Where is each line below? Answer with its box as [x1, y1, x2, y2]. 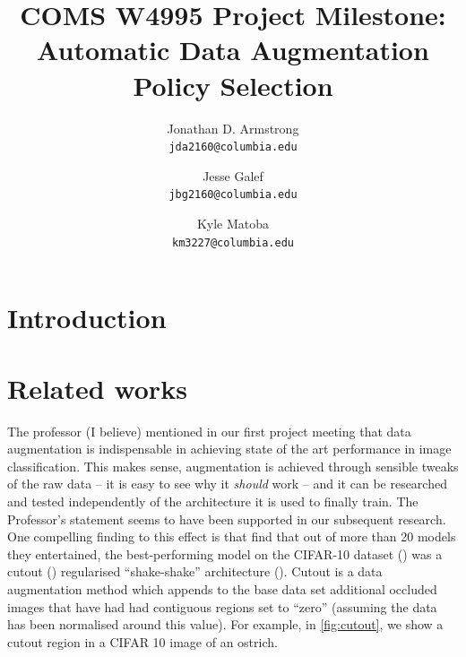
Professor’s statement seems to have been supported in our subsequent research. [7, 509, 446, 528]
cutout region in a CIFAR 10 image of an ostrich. [7, 632, 278, 651]
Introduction [7, 299, 167, 336]
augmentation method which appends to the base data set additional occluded [7, 579, 437, 598]
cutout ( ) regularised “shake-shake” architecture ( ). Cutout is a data [7, 562, 383, 581]
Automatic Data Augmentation [37, 31, 429, 68]
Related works [7, 369, 187, 406]
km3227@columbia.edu [171, 236, 295, 249]
